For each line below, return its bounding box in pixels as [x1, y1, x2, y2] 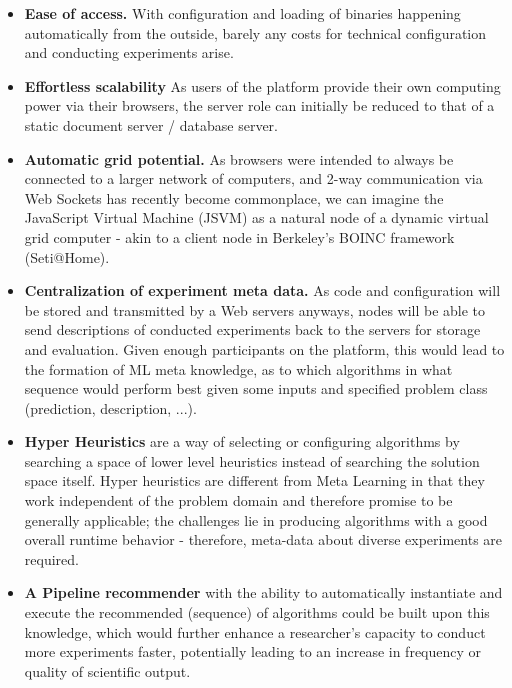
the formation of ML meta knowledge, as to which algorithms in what [24, 358, 453, 379]
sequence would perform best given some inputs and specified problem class [24, 378, 488, 399]
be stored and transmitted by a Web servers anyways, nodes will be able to [24, 299, 486, 320]
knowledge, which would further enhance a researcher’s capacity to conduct [24, 621, 486, 642]
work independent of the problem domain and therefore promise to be [24, 490, 453, 511]
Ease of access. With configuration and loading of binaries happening [24, 3, 461, 23]
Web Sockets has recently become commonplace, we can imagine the [24, 187, 444, 208]
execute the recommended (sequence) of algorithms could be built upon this [24, 602, 490, 623]
